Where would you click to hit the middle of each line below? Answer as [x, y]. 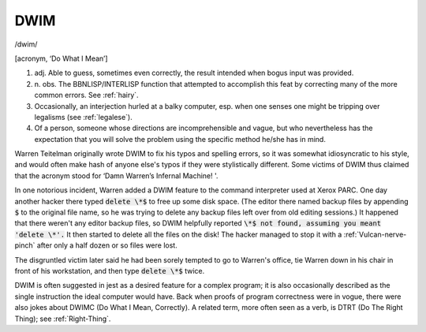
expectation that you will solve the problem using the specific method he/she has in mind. [180, 139]
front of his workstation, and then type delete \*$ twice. [110, 270]
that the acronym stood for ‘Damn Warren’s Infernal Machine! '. [116, 175]
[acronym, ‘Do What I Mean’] [61, 58]
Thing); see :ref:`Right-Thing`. [63, 319]
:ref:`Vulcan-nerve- [375, 234]
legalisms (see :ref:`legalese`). [84, 117]
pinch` [25, 245]
